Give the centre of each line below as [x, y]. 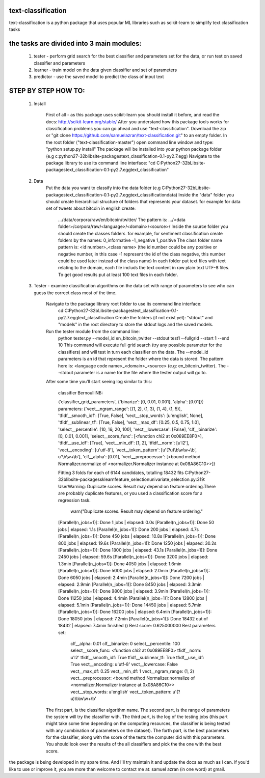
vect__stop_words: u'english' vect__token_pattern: [121, 692]
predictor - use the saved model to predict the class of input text [99, 77]
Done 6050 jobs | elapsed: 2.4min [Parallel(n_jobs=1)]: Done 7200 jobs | [131, 578]
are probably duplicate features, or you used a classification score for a [131, 493]
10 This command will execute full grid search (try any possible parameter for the [140, 345]
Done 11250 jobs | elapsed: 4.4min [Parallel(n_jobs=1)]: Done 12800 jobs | [132, 598]
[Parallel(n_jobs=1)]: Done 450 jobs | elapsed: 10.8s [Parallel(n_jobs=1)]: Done [137, 536]
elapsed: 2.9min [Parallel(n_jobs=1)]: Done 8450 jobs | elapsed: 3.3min [130, 584]
